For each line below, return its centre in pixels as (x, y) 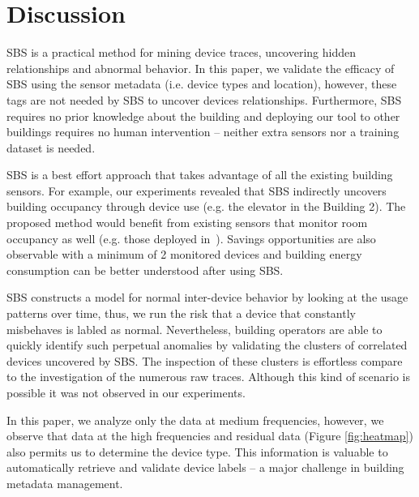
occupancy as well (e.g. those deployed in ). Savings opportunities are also (191, 238)
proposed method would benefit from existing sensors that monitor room (187, 223)
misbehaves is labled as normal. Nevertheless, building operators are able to (195, 329)
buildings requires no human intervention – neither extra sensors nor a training (203, 132)
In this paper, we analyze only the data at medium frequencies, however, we (195, 420)
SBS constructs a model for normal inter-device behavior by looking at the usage (207, 297)
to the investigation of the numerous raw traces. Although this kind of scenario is (209, 377)
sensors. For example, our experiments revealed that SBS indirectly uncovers (197, 190)
